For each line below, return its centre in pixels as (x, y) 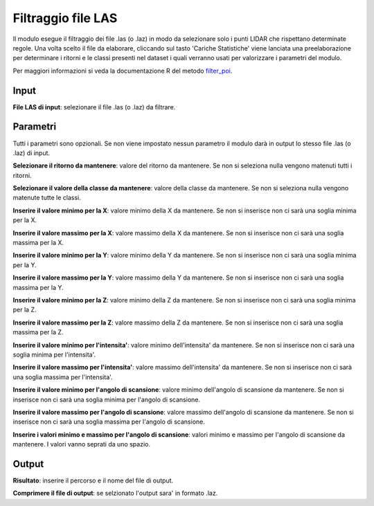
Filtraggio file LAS (65, 18)
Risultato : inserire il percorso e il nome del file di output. (93, 480)
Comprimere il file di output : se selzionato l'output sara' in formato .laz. (115, 493)
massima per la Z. (38, 332)
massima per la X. (38, 243)
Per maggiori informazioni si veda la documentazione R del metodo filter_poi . (123, 71)
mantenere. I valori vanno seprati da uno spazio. (81, 444)
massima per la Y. (38, 287)
